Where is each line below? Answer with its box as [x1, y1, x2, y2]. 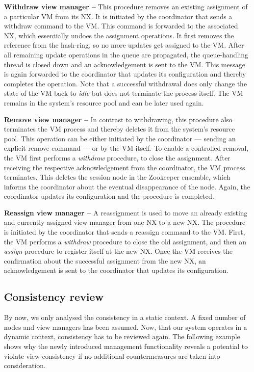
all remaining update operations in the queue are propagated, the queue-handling [4, 49, 249, 59]
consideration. [4, 360, 46, 371]
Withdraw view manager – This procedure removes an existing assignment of [4, 1, 248, 11]
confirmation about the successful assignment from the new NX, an [4, 255, 206, 266]
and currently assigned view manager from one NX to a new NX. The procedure [4, 217, 246, 227]
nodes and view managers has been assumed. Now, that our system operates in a [4, 321, 247, 332]
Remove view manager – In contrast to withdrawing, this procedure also [4, 114, 232, 124]
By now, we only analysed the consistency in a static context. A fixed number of [4, 312, 246, 322]
